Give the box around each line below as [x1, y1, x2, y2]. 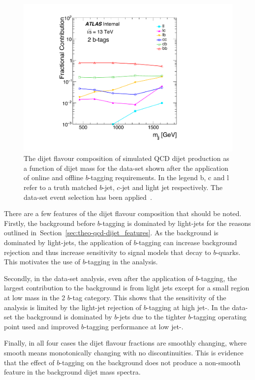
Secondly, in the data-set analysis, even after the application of [4, 273, 193, 283]
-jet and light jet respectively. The [120, 182, 223, 192]
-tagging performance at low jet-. [84, 321, 184, 331]
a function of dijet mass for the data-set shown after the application [24, 162, 228, 173]
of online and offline [24, 172, 83, 183]
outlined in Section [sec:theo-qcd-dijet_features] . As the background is [4, 227, 219, 238]
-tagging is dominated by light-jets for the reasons [100, 218, 251, 228]
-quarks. [216, 247, 241, 257]
